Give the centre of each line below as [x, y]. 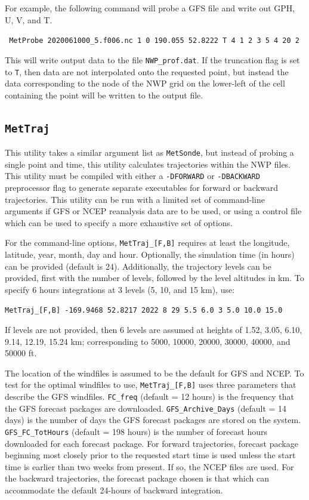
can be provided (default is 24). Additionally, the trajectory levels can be [138, 266]
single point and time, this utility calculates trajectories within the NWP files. [148, 164]
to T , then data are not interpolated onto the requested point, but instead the [147, 71]
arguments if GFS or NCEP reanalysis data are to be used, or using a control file [153, 211]
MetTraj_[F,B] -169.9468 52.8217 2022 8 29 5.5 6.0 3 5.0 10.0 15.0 [144, 311]
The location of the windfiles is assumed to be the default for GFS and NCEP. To [154, 373]
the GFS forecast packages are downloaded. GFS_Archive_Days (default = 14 [146, 408]
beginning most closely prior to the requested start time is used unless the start [150, 455]
